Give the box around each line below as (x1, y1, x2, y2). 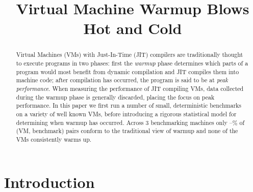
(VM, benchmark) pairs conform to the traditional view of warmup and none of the (16, 126, 238, 135)
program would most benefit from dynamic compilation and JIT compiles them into (16, 67, 239, 76)
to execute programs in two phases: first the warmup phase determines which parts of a (16, 59, 248, 68)
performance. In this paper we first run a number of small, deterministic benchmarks (16, 101, 242, 110)
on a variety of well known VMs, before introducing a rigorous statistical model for (16, 109, 237, 118)
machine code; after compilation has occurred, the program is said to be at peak (16, 76, 228, 84)
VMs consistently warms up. (16, 135, 92, 143)
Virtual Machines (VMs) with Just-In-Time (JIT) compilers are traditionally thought (16, 50, 243, 59)
